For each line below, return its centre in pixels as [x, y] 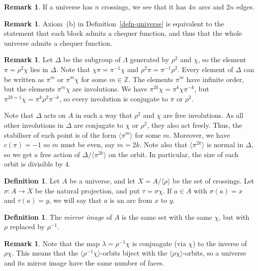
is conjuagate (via [159, 243]
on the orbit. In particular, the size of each [173, 154]
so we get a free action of [42, 154]
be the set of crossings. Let [214, 180]
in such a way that [104, 115]
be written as [24, 79]
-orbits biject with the [134, 253]
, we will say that [75, 200]
